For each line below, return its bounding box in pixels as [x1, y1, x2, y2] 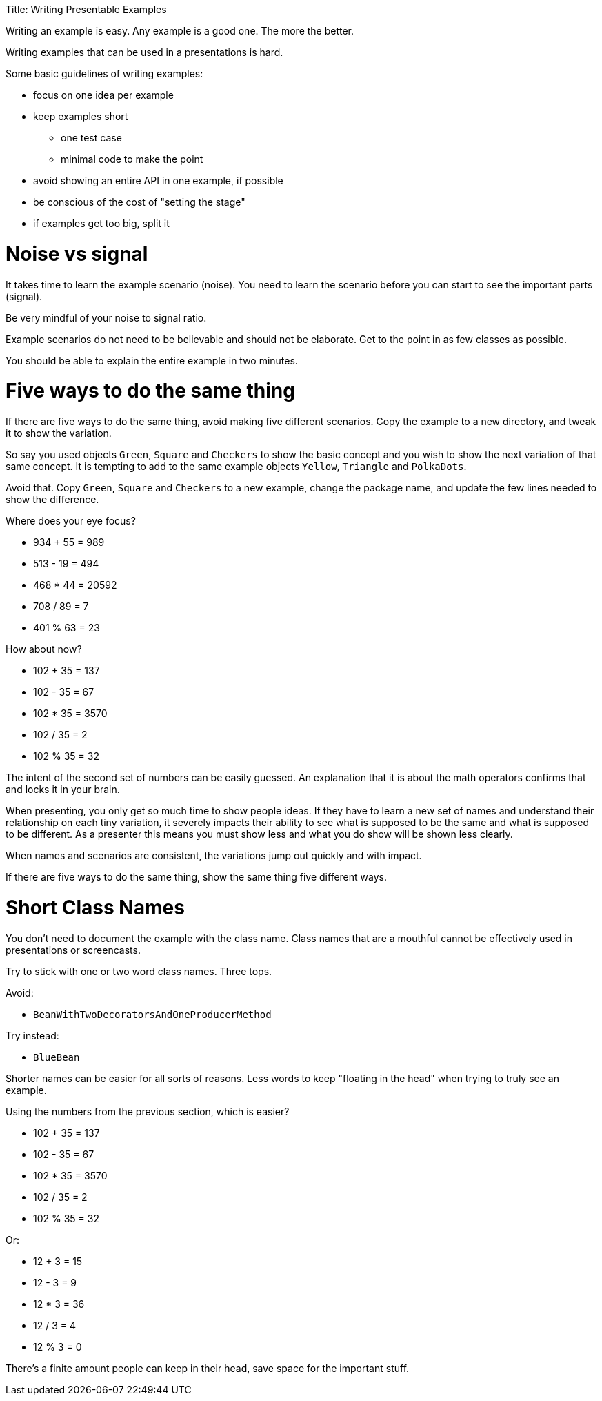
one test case [61, 132, 122, 144]
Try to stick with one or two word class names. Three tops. [6, 965, 272, 977]
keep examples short [33, 110, 128, 122]
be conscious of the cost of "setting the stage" [33, 196, 245, 208]
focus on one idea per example [33, 89, 174, 101]
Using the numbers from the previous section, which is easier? [6, 1105, 290, 1117]
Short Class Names [6, 895, 185, 919]
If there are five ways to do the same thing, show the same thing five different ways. [6, 871, 387, 883]
